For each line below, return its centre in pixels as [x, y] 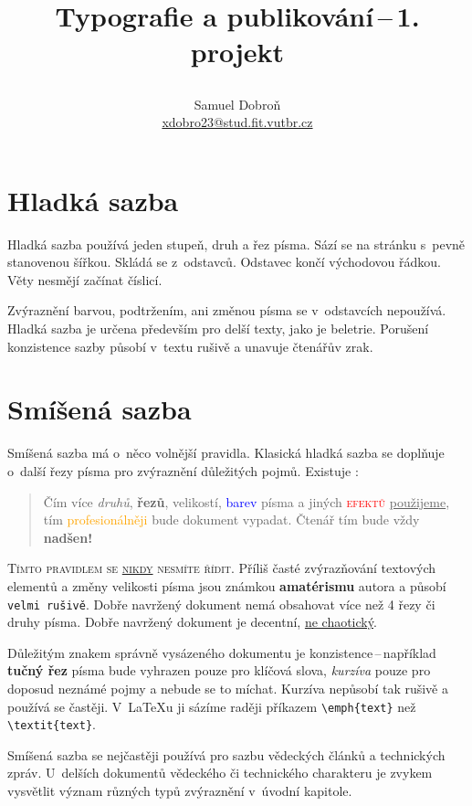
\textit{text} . [52, 724]
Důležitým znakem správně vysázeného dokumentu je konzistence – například [222, 652]
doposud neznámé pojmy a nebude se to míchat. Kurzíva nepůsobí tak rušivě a [228, 688]
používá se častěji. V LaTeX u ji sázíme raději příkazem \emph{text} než [212, 706]
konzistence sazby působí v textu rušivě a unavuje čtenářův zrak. [190, 346]
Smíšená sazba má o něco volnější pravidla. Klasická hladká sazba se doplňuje [226, 453]
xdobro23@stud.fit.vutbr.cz [237, 122]
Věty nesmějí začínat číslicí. [85, 279]
